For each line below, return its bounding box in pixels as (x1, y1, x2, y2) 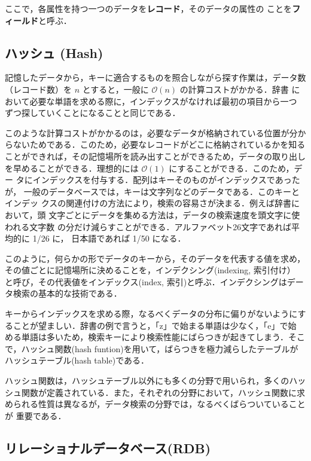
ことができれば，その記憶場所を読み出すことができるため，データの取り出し (5, 149, 306, 162)
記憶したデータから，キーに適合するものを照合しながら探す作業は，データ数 (5, 71, 306, 84)
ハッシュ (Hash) (5, 43, 103, 62)
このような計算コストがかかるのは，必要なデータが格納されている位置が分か (5, 126, 306, 139)
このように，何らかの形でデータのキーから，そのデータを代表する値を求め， (5, 252, 306, 264)
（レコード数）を (5, 83, 72, 95)
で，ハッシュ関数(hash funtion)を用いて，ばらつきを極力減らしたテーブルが (5, 342, 298, 355)
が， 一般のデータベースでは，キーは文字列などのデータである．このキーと (5, 185, 300, 197)
